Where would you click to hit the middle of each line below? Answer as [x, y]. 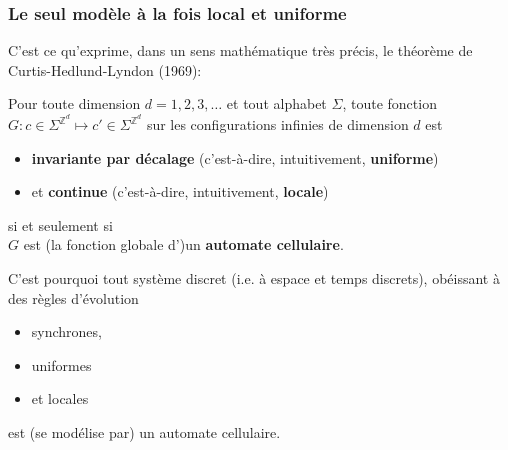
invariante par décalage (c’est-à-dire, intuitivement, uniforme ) [235, 157]
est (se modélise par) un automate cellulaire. [144, 432]
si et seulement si [60, 224]
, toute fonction [389, 103]
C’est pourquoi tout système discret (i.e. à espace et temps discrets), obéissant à [254, 278]
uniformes [61, 364]
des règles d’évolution [73, 297]
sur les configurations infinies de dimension [277, 124]
